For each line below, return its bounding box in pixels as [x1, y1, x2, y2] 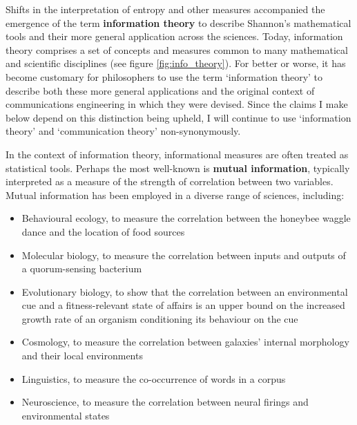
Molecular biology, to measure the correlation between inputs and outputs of [21, 247, 346, 262]
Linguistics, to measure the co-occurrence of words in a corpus [21, 371, 286, 386]
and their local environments [21, 348, 143, 363]
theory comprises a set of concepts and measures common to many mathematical [6, 42, 348, 57]
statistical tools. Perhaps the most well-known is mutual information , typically [6, 160, 350, 175]
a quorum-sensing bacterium [21, 261, 142, 276]
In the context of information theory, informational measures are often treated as [6, 147, 349, 161]
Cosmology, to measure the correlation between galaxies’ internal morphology [21, 334, 349, 349]
